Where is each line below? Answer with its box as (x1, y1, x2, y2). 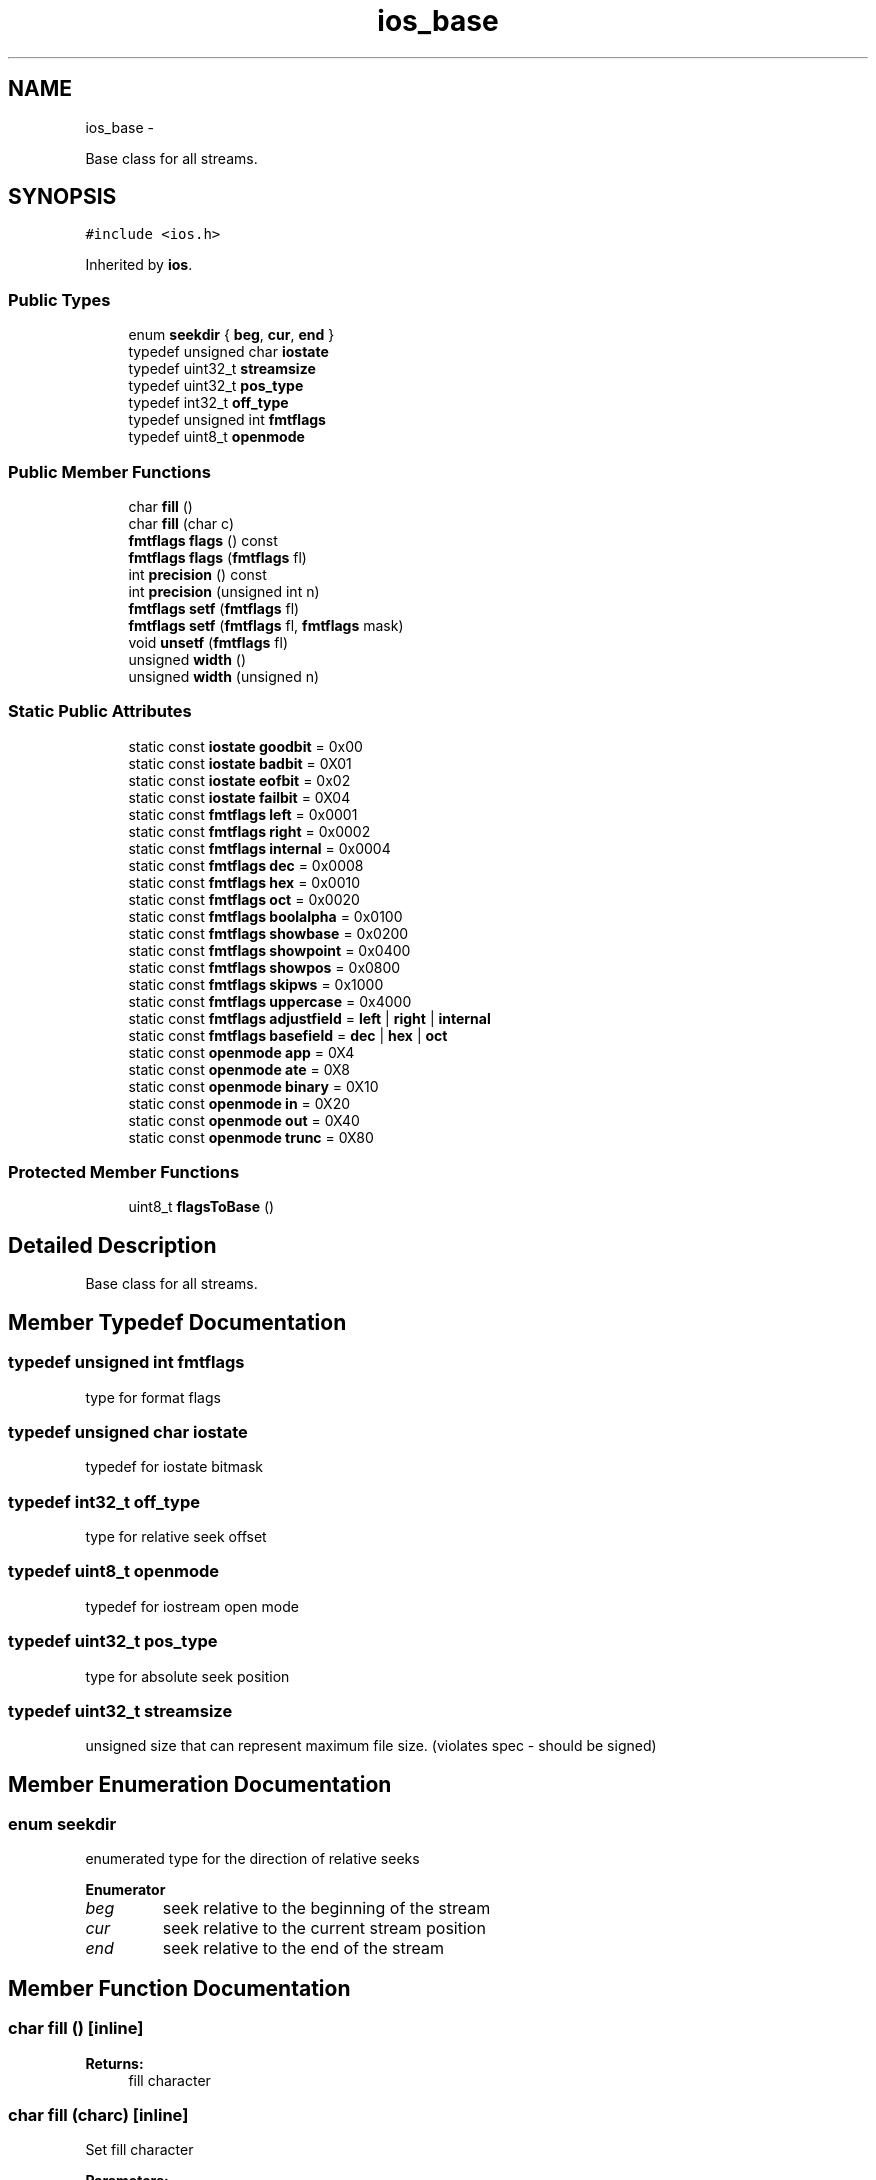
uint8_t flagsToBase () (128, 1198, 275, 1216)
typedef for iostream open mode (85, 1597, 299, 1615)
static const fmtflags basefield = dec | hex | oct (128, 1026, 448, 1044)
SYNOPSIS (8, 184, 117, 210)
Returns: (85, 2054, 144, 2072)
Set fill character (85, 2141, 194, 2159)
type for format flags (85, 1388, 221, 1406)
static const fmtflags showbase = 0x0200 (128, 924, 409, 942)
